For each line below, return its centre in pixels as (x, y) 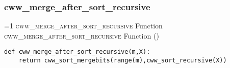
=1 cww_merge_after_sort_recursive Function (83, 26)
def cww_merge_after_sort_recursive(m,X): (77, 52)
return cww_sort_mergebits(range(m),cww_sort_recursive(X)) (123, 61)
